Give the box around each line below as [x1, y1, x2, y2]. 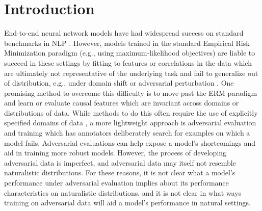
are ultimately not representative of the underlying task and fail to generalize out [4, 67, 258, 78]
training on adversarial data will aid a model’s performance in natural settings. [4, 197, 251, 208]
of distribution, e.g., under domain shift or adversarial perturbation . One [4, 77, 234, 88]
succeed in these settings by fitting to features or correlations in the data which [4, 57, 252, 68]
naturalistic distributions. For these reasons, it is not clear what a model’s [4, 167, 235, 178]
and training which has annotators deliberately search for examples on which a [4, 127, 250, 138]
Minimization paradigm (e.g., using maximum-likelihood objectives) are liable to [4, 47, 255, 58]
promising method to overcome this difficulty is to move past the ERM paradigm [4, 87, 257, 98]
